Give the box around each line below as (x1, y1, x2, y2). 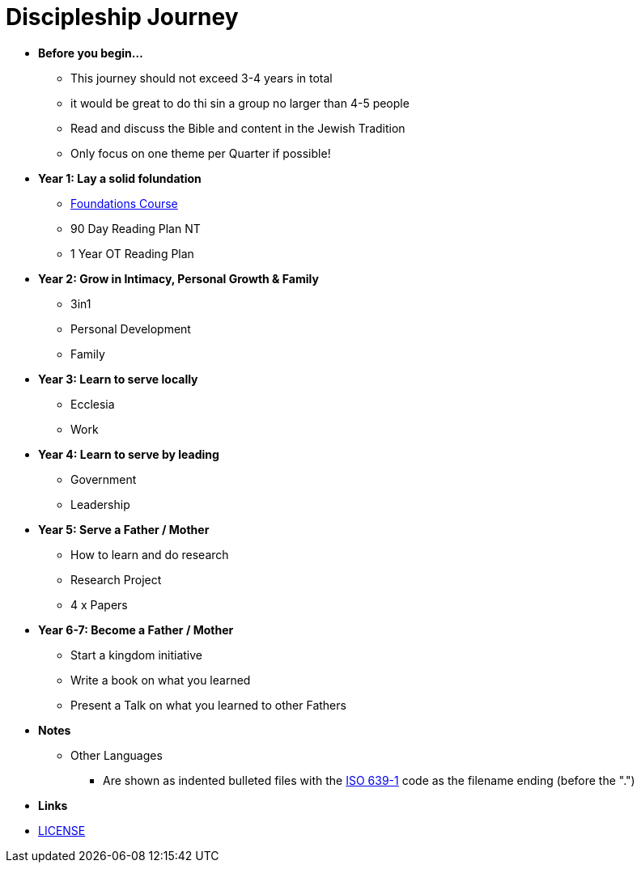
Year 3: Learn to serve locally (38, 371, 198, 386)
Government (70, 472, 137, 486)
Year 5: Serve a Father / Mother (38, 522, 210, 536)
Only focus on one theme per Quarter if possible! (70, 146, 331, 160)
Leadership (70, 497, 130, 511)
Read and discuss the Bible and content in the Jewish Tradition (70, 121, 405, 135)
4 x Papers (70, 597, 128, 612)
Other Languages (70, 748, 163, 762)
